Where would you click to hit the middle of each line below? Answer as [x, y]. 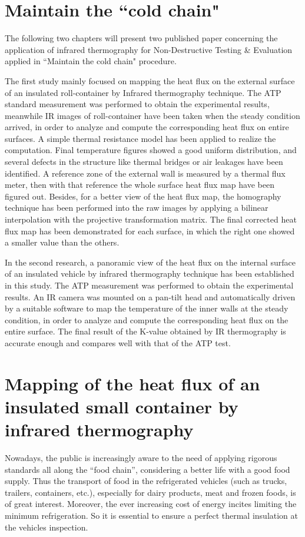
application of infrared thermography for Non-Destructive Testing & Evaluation [149, 49]
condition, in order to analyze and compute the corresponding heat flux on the [147, 319]
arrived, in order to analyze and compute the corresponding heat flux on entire [147, 127]
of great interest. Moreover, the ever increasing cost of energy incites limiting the [151, 504]
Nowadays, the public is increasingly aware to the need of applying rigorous [141, 458]
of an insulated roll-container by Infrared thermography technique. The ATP [143, 92]
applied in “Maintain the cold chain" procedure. [91, 61]
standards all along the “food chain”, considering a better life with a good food [147, 469]
